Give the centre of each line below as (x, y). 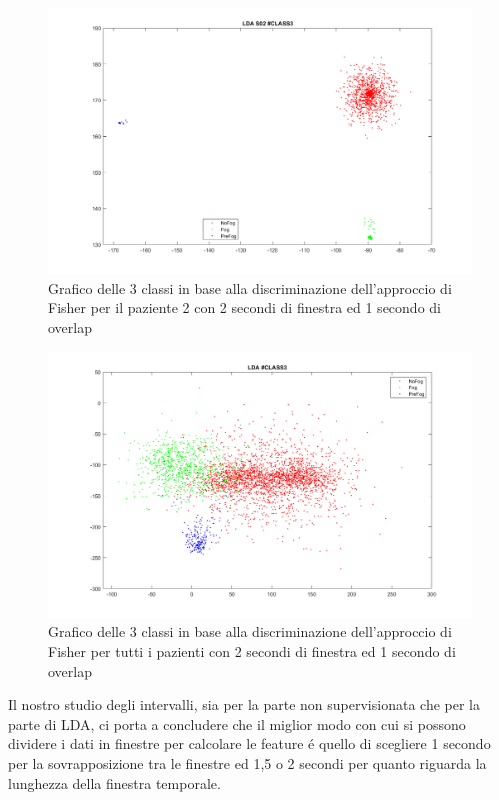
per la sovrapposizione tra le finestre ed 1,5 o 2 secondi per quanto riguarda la (247, 763)
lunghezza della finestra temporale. (114, 782)
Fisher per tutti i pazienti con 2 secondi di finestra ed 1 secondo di (252, 651)
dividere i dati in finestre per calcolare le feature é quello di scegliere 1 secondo (249, 743)
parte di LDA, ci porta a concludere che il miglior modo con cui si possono (237, 723)
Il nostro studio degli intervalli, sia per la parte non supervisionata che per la (244, 704)
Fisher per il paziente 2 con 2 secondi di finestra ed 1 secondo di (244, 307)
